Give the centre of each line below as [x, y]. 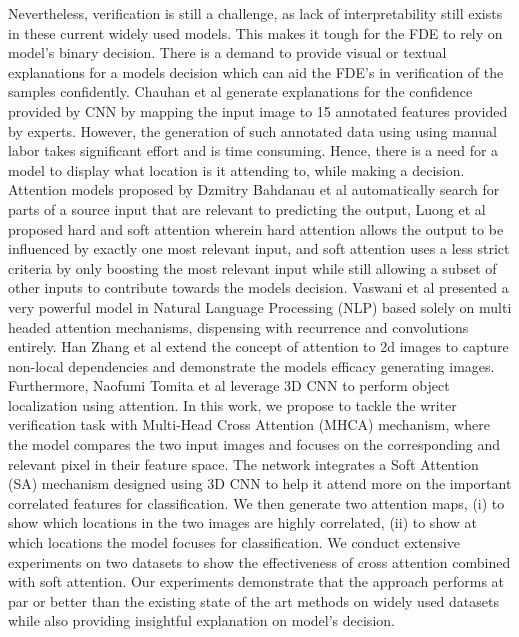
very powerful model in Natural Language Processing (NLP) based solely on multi [260, 306]
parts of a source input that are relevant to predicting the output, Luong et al [247, 208]
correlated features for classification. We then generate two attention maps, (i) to [256, 502]
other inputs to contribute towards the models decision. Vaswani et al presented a [258, 287]
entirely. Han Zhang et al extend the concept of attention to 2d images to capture [258, 346]
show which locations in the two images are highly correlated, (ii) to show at [242, 522]
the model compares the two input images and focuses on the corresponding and [254, 444]
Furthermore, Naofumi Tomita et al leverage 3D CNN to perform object [229, 385]
